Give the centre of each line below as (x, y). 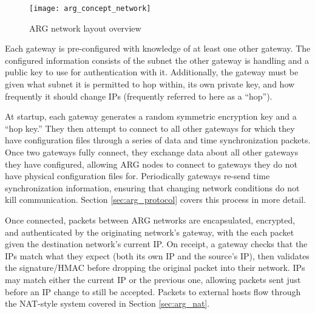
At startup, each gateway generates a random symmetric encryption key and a (151, 116)
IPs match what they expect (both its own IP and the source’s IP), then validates (157, 255)
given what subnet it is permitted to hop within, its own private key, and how (150, 84)
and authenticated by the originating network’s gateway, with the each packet (150, 232)
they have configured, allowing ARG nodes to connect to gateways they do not (151, 164)
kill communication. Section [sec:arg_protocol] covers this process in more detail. (156, 200)
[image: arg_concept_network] (90, 9)
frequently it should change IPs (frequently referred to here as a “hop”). (139, 96)
